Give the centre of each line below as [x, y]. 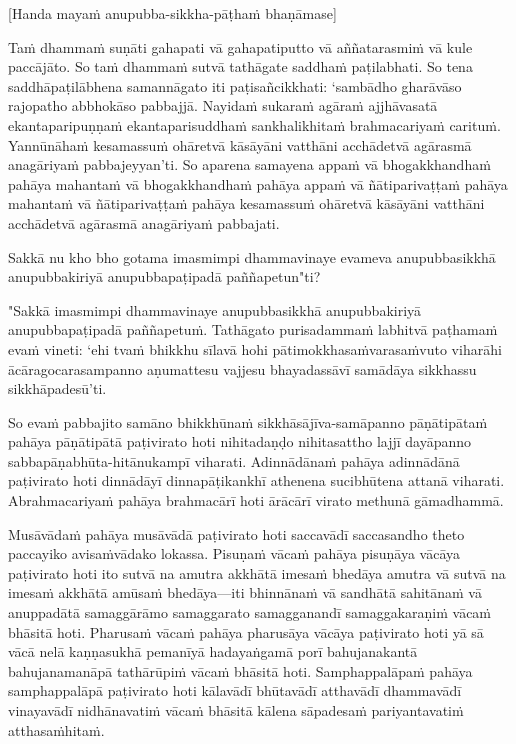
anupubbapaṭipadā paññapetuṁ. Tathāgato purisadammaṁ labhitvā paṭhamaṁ [253, 329]
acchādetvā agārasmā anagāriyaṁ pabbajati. [144, 222]
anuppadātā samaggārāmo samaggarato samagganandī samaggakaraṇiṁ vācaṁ [250, 612]
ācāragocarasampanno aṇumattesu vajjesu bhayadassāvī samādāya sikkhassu [242, 368]
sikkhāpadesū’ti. [57, 388]
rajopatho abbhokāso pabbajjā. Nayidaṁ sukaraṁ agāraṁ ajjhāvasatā [223, 105]
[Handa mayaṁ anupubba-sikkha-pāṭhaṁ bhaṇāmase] [172, 13]
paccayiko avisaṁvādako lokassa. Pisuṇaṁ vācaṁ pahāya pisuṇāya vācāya [234, 553]
